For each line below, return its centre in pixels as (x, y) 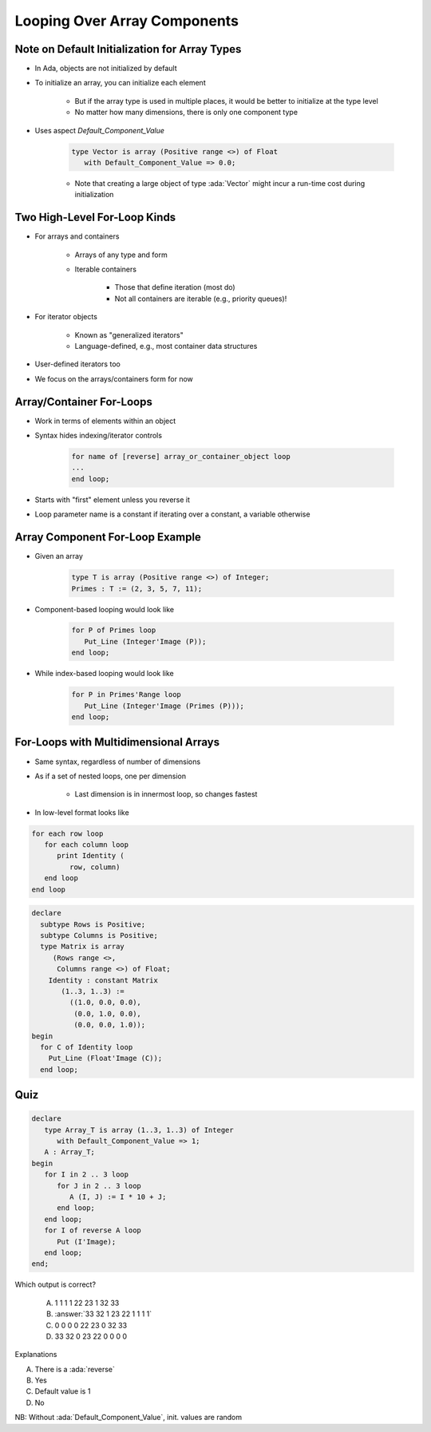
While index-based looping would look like (105, 674)
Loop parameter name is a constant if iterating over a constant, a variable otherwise (172, 514)
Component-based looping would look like (105, 609)
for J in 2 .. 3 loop (99, 1186)
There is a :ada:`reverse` (75, 1369)
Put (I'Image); (87, 1242)
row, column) (95, 867)
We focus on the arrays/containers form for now (114, 378)
